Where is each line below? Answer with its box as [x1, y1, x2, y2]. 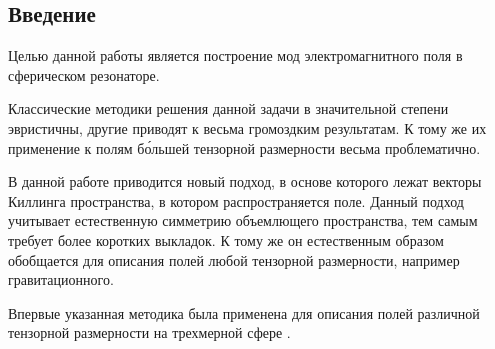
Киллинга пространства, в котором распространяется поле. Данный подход [8, 190, 464, 211]
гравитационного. [8, 269, 114, 290]
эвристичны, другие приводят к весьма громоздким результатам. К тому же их [8, 117, 487, 138]
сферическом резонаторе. [8, 64, 160, 85]
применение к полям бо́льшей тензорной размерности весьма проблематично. [8, 137, 481, 158]
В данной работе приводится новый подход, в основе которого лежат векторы [8, 171, 482, 192]
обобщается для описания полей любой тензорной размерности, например [8, 249, 460, 270]
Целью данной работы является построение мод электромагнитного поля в [8, 45, 463, 66]
